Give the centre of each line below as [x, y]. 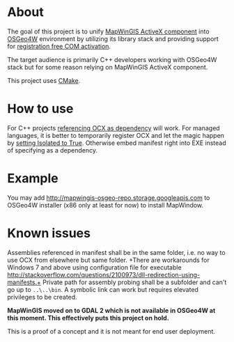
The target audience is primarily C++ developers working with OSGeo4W [112, 59]
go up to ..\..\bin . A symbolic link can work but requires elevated [103, 289]
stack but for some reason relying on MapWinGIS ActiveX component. [108, 67]
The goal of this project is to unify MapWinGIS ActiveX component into [109, 31]
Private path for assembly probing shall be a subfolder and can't [135, 282]
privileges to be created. [42, 297]
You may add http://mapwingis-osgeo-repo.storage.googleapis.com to [109, 197]
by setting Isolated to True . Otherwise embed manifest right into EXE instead [117, 143]
